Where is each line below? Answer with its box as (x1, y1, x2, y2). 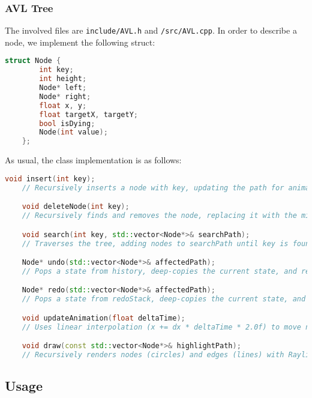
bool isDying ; (39, 119, 95, 128)
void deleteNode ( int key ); (22, 202, 130, 211)
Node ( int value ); (39, 128, 108, 137)
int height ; (39, 74, 87, 83)
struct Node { (5, 56, 61, 65)
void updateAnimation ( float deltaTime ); (22, 313, 185, 322)
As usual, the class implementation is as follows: (5, 154, 182, 166)
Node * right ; (39, 92, 91, 101)
